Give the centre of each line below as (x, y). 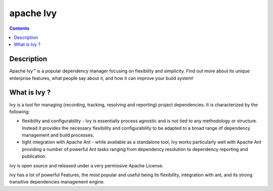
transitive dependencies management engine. (57, 182)
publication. (34, 156)
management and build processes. (58, 135)
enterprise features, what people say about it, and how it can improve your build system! (102, 78)
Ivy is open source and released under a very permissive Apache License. (86, 165)
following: (19, 112)
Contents (19, 28)
